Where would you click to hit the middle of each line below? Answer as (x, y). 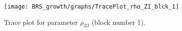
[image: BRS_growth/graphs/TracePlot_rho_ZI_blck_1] (91, 7)
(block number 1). (119, 22)
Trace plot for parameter (41, 22)
